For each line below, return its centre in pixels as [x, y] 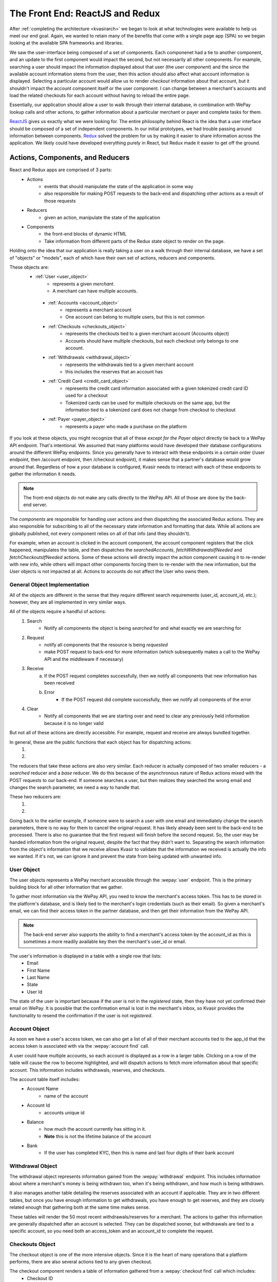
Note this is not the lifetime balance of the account [98, 1136]
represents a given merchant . [84, 284]
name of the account [66, 1096]
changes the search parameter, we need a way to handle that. [75, 787]
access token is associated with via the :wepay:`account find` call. [80, 1046]
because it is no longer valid [74, 723]
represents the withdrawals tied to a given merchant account [130, 365]
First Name [38, 970]
